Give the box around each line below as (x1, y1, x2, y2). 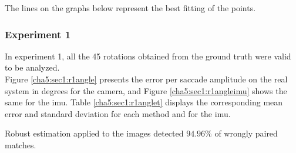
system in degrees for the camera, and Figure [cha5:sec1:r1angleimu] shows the (5, 84, 287, 97)
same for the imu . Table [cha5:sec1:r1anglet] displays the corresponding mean (5, 96, 283, 108)
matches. (5, 138, 36, 151)
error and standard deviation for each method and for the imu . (5, 107, 231, 119)
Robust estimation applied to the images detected (5, 127, 184, 139)
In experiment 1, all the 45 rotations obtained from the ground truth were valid (5, 49, 291, 62)
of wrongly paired (214, 127, 278, 139)
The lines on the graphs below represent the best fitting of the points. (5, 2, 256, 14)
